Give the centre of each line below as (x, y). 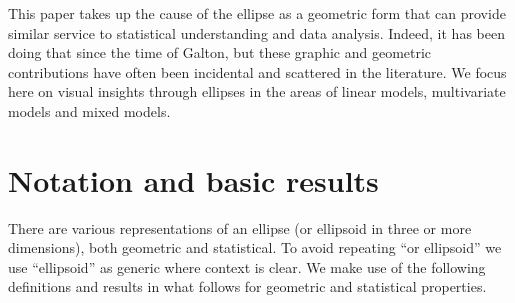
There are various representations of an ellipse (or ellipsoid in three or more (240, 227)
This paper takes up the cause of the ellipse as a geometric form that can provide (257, 13)
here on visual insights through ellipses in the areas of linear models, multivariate (257, 91)
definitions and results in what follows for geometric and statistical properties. (247, 286)
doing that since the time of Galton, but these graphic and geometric (220, 52)
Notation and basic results (193, 179)
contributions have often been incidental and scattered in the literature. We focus (257, 71)
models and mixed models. (89, 110)
